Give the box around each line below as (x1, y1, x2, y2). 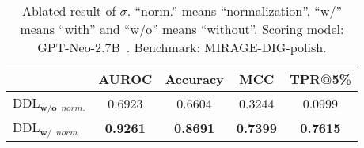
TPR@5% (289, 70, 351, 88)
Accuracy (165, 70, 224, 88)
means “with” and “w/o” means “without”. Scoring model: (20, 20, 344, 38)
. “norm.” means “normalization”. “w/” (127, 2, 343, 20)
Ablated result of (21, 2, 116, 20)
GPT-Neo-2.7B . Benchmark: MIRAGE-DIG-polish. (37, 38, 327, 56)
